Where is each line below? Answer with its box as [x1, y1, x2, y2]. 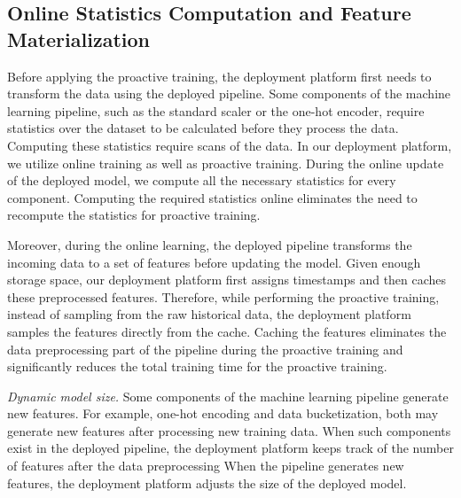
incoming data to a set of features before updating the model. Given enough [7, 253, 421, 271]
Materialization [7, 25, 150, 52]
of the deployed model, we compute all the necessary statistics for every [7, 171, 396, 190]
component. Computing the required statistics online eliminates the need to [7, 188, 418, 206]
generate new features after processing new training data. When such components [7, 421, 451, 440]
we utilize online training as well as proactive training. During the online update [7, 153, 444, 172]
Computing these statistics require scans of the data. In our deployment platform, [7, 136, 452, 154]
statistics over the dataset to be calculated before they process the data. [7, 119, 399, 137]
